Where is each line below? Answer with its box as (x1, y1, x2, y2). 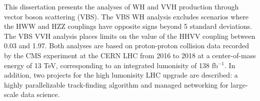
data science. (20, 89, 60, 100)
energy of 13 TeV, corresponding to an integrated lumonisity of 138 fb (4, 60, 218, 70)
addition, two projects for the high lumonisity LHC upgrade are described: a (4, 70, 238, 80)
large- (230, 79, 248, 90)
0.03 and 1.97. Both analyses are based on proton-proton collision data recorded (4, 40, 249, 51)
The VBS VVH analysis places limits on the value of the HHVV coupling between (4, 30, 255, 41)
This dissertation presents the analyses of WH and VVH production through (4, 1, 239, 11)
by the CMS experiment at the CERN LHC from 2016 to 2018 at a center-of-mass (4, 50, 256, 60)
